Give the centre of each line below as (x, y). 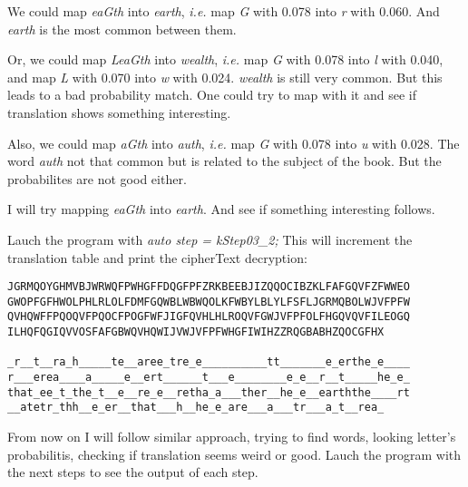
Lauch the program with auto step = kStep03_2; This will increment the (210, 239)
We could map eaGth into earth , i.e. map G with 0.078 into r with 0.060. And (224, 11)
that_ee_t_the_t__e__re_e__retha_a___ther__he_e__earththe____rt (209, 392)
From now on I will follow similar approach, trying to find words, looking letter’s (232, 437)
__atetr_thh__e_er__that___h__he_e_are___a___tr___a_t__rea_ (196, 408)
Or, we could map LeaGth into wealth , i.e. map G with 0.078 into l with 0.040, (225, 59)
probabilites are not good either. (97, 178)
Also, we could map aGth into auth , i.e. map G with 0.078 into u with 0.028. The (234, 143)
